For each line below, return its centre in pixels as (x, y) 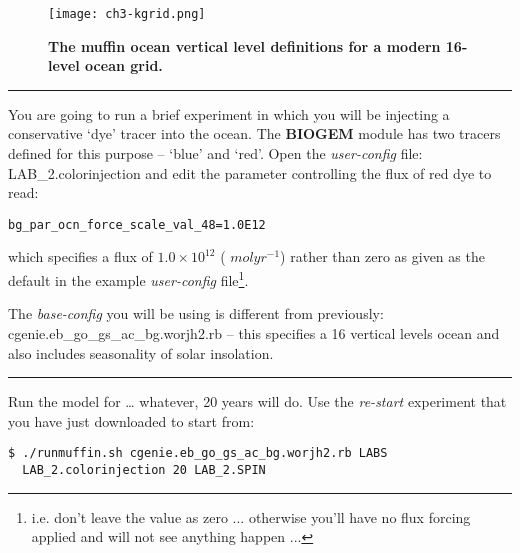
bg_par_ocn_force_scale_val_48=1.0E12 (137, 224)
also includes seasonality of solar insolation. (141, 352)
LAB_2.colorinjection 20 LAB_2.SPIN (144, 469)
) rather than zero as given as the (382, 256)
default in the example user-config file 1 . (128, 278)
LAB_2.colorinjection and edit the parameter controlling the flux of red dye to (250, 172)
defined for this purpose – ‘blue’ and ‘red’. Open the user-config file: (215, 153)
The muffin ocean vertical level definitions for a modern (244, 45)
